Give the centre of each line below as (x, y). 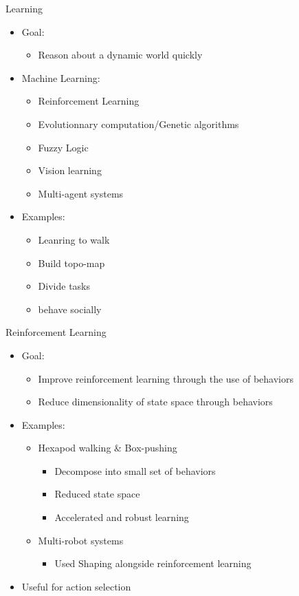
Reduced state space (97, 494)
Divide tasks (64, 286)
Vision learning (70, 170)
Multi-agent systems (81, 193)
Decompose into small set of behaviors (135, 470)
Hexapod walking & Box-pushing (108, 448)
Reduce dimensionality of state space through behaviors (155, 402)
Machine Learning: (61, 77)
